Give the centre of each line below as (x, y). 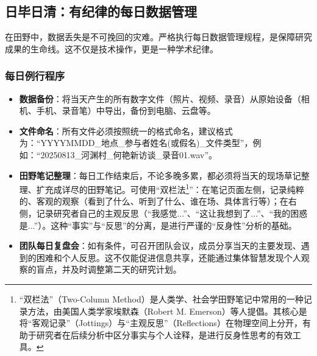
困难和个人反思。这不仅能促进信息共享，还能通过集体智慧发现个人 (169, 257)
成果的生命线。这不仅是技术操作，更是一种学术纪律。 (112, 48)
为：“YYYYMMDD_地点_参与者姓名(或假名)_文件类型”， (136, 143)
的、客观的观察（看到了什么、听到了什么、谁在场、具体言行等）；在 (154, 201)
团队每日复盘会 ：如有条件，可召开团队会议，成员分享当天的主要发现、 (160, 246)
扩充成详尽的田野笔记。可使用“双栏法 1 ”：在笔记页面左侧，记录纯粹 (170, 188)
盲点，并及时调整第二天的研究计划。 (109, 269)
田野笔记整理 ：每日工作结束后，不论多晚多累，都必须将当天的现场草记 (160, 175)
